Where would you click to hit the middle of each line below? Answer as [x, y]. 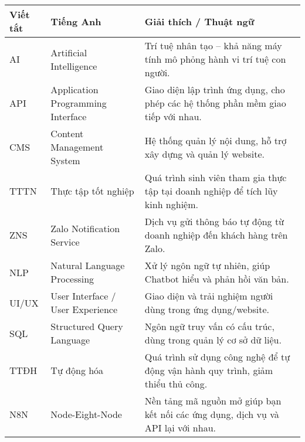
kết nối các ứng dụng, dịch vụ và [212, 414]
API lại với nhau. [180, 428]
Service [65, 242]
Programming [79, 103]
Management [77, 147]
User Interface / [83, 296]
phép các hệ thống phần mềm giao [215, 103]
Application [74, 89]
